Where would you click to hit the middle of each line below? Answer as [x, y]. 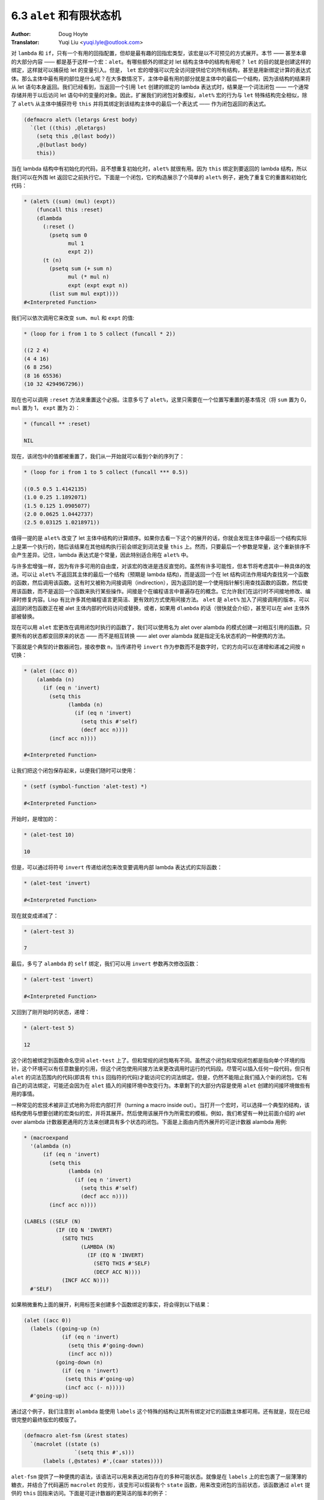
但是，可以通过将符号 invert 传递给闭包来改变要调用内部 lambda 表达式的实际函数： [117, 867]
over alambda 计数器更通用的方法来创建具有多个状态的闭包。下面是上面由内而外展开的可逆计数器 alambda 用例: [149, 1121]
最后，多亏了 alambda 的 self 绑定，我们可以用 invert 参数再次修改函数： [106, 964]
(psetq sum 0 [68, 235]
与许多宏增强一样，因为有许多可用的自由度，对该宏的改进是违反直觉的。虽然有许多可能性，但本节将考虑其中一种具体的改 [161, 566]
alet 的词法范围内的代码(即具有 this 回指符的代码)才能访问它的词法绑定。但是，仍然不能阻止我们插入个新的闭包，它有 [159, 1077]
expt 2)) [81, 252]
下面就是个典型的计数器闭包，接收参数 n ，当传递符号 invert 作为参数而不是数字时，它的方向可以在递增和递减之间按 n [158, 647]
